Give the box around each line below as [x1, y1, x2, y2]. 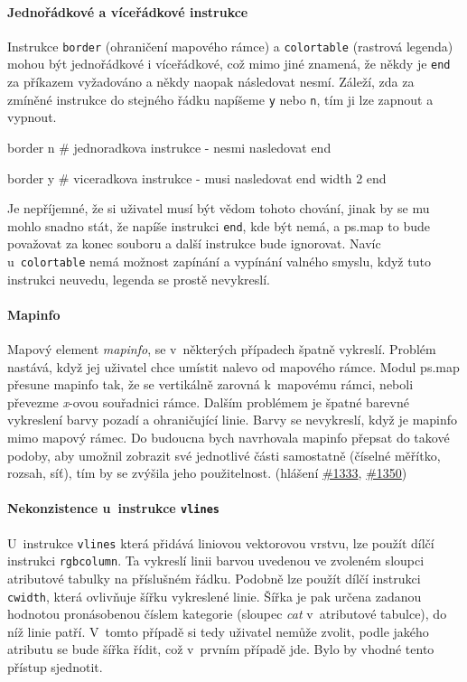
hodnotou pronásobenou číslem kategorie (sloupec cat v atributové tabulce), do [7, 604, 447, 623]
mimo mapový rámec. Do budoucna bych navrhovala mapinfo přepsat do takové [7, 428, 450, 446]
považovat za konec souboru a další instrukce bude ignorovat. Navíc [7, 234, 381, 253]
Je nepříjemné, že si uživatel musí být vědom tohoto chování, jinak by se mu [7, 199, 430, 218]
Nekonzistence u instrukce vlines [7, 499, 219, 518]
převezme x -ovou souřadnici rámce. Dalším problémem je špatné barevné [7, 392, 409, 411]
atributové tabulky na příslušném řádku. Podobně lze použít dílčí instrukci [7, 568, 421, 587]
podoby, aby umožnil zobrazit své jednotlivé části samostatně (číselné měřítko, [7, 445, 441, 464]
